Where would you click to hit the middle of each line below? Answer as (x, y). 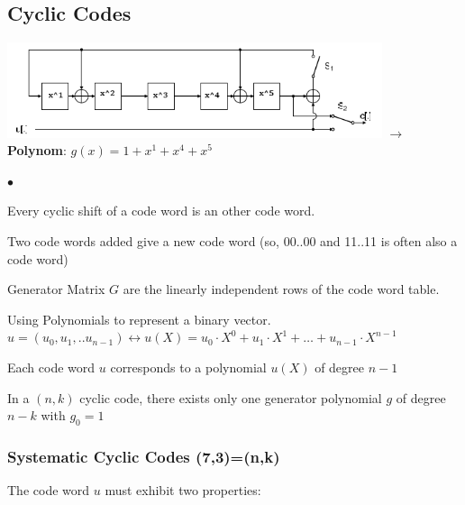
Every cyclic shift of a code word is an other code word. (161, 211)
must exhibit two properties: (183, 490)
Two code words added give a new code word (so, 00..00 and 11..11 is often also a (232, 240)
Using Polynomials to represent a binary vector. (139, 319)
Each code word (51, 367)
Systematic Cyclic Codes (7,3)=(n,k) (144, 456)
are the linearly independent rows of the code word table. (281, 289)
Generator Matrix (56, 289)
